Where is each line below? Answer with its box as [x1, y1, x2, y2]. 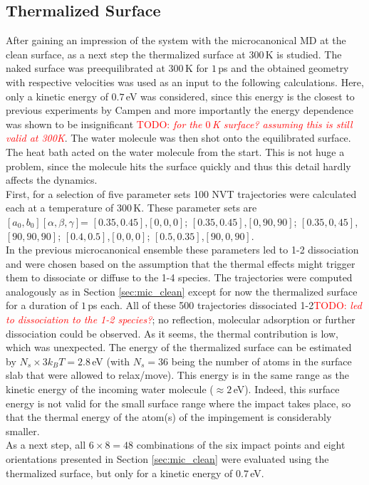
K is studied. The [265, 46, 342, 61]
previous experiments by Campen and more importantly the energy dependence [6, 103, 354, 118]
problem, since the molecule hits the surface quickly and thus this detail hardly [6, 158, 351, 173]
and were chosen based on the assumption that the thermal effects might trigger [6, 256, 355, 271]
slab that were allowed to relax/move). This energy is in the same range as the [6, 367, 349, 382]
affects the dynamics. [6, 172, 98, 187]
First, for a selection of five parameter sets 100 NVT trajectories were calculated [6, 186, 357, 201]
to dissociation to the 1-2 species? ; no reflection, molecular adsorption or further [6, 312, 355, 327]
